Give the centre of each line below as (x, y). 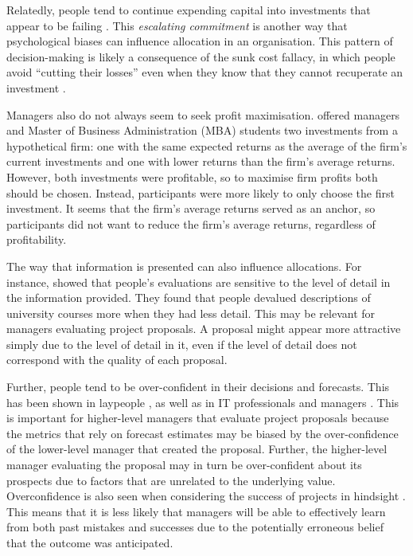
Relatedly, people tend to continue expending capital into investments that (189, 10)
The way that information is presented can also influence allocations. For (184, 266)
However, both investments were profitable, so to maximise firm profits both (192, 176)
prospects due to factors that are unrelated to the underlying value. (171, 480)
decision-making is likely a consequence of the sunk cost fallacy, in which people (201, 56)
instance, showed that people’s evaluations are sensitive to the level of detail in (199, 282)
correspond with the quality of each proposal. (117, 360)
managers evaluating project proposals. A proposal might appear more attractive (204, 329)
